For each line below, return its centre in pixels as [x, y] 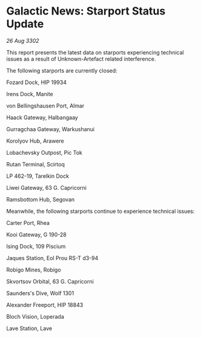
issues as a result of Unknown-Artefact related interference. [81, 59]
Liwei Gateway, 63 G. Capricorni [46, 187]
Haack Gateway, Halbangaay [42, 117]
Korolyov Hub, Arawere [35, 141]
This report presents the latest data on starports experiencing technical [95, 52]
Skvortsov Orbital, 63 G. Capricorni [50, 281]
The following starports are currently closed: [62, 70]
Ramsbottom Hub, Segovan [41, 199]
